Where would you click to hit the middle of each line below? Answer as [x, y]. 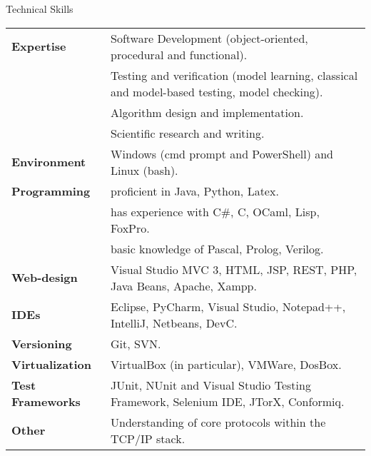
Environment [49, 162]
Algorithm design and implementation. [207, 112]
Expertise [39, 46]
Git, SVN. [136, 343]
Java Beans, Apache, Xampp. [184, 285]
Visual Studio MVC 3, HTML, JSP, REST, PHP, [234, 269]
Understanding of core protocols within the [218, 422]
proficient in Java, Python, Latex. [195, 191]
